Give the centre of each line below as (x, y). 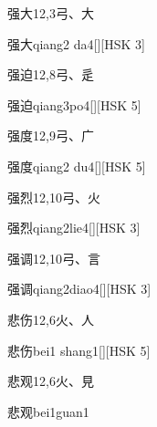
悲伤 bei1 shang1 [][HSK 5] (79, 350)
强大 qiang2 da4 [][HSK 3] (76, 43)
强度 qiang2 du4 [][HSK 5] (77, 166)
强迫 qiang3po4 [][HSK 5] (74, 104)
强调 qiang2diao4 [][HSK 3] (79, 289)
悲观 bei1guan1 (48, 411)
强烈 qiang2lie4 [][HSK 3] (74, 228)
